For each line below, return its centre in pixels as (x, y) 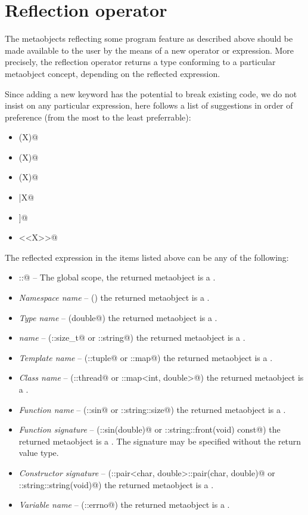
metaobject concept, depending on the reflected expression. (113, 73)
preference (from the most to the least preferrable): (98, 117)
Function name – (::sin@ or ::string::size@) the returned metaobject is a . (152, 409)
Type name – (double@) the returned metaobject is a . (118, 317)
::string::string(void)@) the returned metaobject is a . (116, 484)
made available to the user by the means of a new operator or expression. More (150, 50)
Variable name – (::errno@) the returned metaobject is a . (124, 505)
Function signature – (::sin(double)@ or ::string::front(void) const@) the (150, 429)
